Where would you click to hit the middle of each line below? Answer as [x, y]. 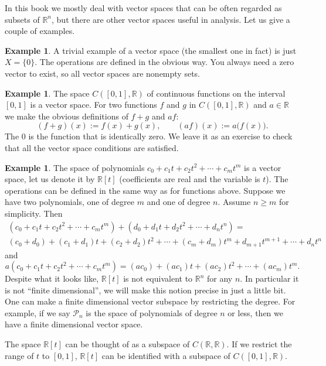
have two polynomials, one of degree [69, 202]
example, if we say [38, 312]
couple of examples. [40, 31]
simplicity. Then [34, 213]
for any [220, 278]
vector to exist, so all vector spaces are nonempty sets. [103, 73]
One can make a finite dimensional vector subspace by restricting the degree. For [150, 301]
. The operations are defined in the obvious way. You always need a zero [164, 62]
